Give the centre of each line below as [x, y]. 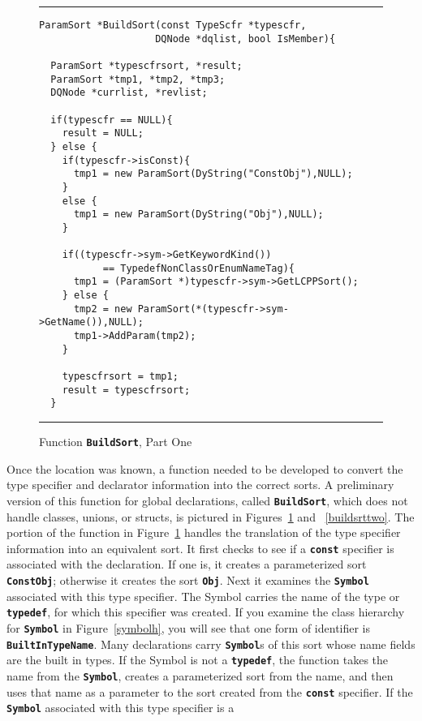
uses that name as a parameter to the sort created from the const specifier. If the [210, 691]
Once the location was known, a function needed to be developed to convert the [205, 468]
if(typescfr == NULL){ [112, 120]
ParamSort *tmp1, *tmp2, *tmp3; [138, 79]
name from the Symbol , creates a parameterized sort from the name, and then [200, 675]
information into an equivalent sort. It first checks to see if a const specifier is [200, 548]
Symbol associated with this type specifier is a [121, 708]
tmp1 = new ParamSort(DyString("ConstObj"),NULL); [213, 174]
